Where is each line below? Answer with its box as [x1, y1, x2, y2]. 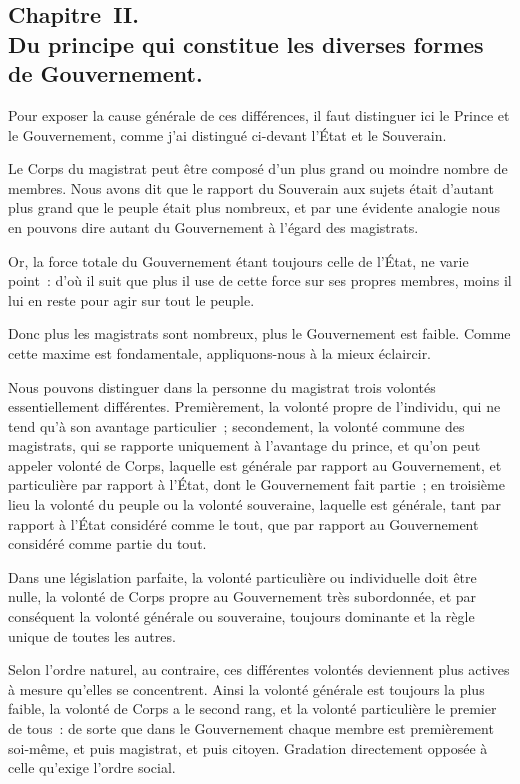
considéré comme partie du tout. [8, 533, 207, 554]
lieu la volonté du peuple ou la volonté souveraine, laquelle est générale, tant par [8, 494, 501, 515]
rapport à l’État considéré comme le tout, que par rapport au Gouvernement [8, 513, 479, 534]
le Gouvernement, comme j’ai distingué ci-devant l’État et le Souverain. [8, 124, 447, 145]
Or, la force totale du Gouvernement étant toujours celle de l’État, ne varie [8, 250, 469, 271]
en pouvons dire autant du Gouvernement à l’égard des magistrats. [8, 216, 419, 237]
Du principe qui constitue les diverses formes [8, 28, 484, 59]
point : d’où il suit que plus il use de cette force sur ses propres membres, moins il [8, 270, 512, 291]
